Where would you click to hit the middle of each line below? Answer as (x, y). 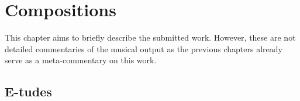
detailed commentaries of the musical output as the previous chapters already (144, 48)
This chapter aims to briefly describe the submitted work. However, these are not (150, 37)
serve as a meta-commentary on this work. (81, 60)
